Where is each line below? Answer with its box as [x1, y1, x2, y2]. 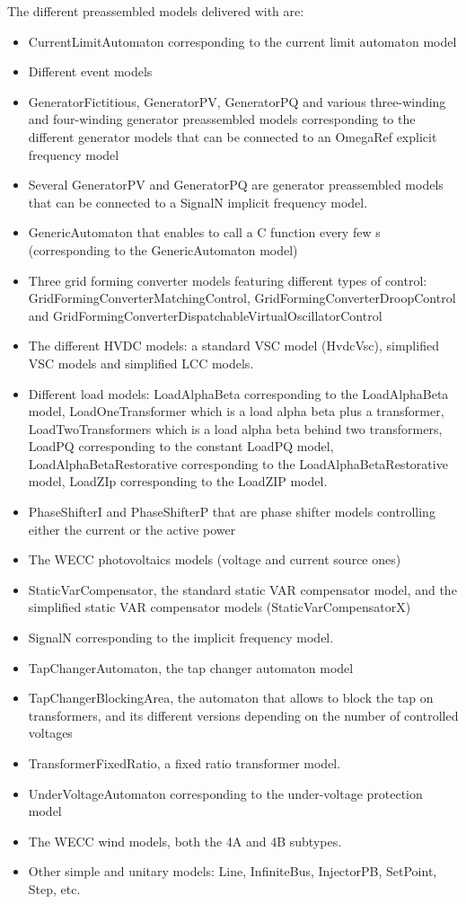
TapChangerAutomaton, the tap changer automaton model [28, 658, 354, 677]
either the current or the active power [28, 519, 236, 538]
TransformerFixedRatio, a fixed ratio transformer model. [28, 754, 341, 772]
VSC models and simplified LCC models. [28, 353, 254, 372]
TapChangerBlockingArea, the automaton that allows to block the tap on [28, 688, 434, 707]
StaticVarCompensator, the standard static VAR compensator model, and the [28, 580, 457, 598]
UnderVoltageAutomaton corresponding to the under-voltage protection [28, 784, 423, 802]
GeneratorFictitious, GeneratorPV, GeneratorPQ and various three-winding [28, 92, 446, 111]
